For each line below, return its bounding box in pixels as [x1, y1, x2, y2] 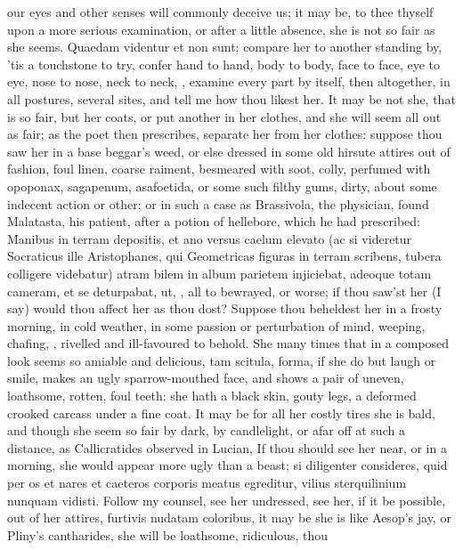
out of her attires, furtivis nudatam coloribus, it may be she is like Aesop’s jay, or [7, 508, 451, 527]
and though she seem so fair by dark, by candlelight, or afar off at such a [7, 421, 405, 440]
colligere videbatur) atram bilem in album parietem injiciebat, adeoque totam [7, 263, 432, 282]
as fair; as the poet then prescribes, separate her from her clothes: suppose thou [7, 125, 443, 143]
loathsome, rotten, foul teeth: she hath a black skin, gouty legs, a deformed [7, 386, 417, 405]
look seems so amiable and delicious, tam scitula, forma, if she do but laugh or [7, 351, 436, 369]
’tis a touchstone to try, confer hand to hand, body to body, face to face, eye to [7, 54, 440, 73]
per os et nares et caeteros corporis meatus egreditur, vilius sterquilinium [7, 473, 407, 492]
